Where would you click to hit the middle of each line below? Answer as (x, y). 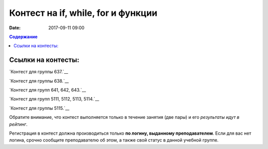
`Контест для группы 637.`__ (39, 72)
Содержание (23, 37)
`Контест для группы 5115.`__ (39, 108)
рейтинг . (18, 124)
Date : (15, 28)
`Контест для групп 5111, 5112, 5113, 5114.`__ (54, 99)
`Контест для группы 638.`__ (39, 81)
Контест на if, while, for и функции (83, 13)
